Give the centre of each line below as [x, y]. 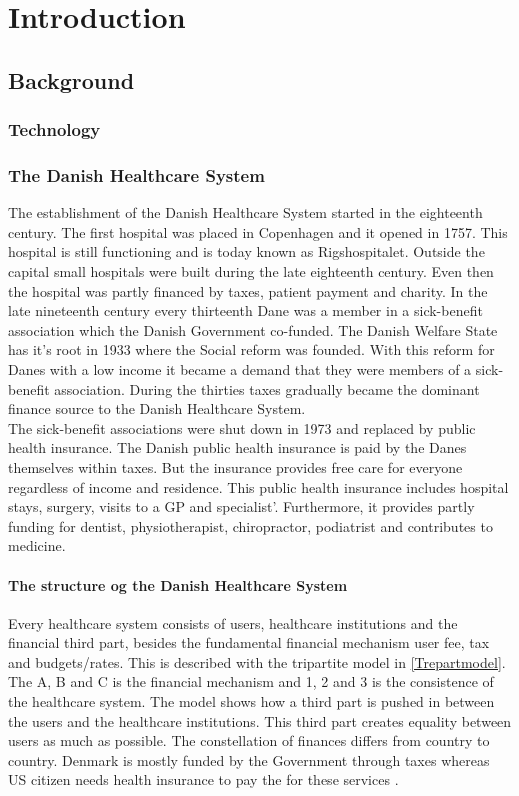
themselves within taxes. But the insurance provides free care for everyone [235, 466]
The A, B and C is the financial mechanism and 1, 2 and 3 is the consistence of [251, 681]
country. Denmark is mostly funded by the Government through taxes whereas [249, 759]
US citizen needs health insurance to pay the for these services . [203, 779]
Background [71, 79]
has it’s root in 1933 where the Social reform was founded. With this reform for [251, 349]
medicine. [37, 545]
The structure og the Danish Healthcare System [178, 584]
